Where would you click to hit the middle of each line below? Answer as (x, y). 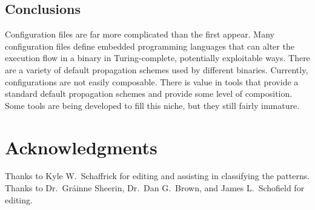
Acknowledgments (81, 147)
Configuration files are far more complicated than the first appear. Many (140, 34)
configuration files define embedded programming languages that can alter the (150, 46)
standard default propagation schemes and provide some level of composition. (149, 94)
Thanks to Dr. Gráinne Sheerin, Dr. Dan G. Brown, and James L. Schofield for (155, 188)
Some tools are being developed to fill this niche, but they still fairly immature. (152, 105)
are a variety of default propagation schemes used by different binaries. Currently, (157, 69)
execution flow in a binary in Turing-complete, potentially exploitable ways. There (157, 58)
